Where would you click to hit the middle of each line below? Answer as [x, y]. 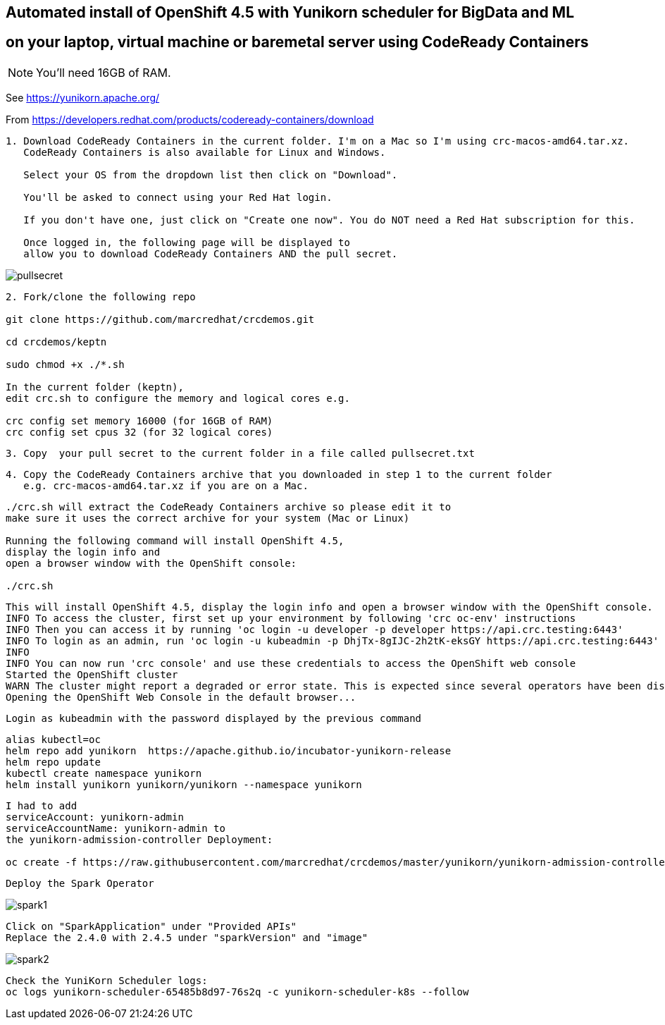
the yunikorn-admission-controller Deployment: [139, 839]
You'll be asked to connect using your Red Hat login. [178, 197]
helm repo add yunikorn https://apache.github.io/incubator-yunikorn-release [229, 750]
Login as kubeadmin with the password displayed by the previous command [214, 718]
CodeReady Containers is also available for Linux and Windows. [205, 152]
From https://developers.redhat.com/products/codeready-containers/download [190, 119]
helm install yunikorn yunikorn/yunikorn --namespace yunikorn [184, 784]
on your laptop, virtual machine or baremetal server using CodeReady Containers [297, 42]
